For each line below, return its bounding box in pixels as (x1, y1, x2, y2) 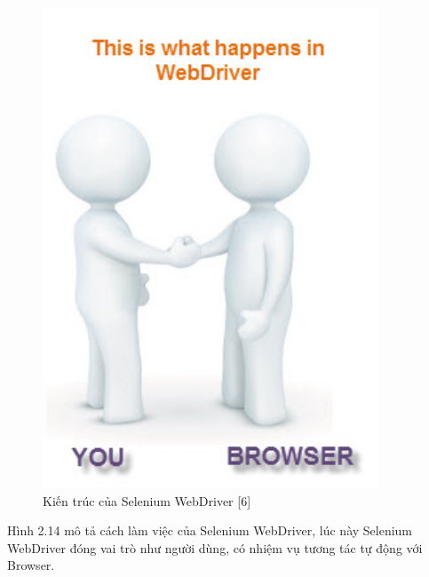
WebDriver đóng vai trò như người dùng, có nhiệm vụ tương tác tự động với (7, 538, 423, 557)
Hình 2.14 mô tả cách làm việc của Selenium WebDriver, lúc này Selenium (7, 521, 413, 540)
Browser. (7, 556, 55, 574)
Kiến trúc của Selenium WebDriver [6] (43, 491, 251, 510)
